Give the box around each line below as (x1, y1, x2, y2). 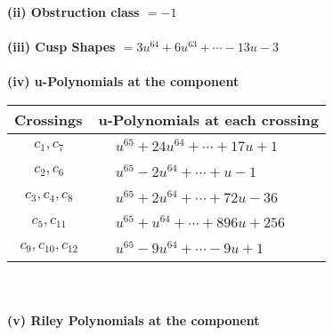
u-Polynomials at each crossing (98, 108, 319, 130)
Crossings (14, 108, 83, 130)
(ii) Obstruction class (7, 3, 140, 20)
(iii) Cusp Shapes (7, 37, 116, 56)
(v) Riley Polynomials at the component (7, 310, 260, 329)
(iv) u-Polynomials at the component (7, 72, 240, 91)
